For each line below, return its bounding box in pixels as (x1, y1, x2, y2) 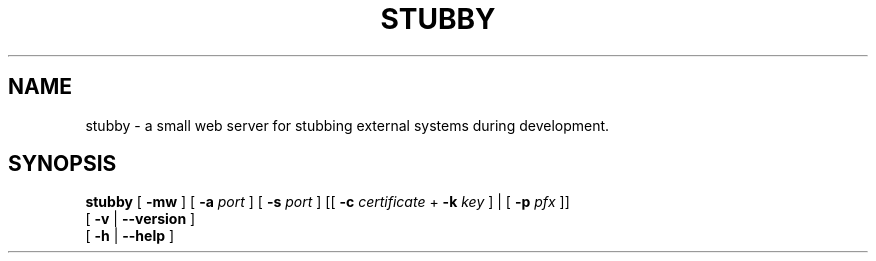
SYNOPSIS (8, 151, 117, 177)
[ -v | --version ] (85, 210, 196, 228)
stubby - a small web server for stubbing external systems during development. (85, 116, 610, 134)
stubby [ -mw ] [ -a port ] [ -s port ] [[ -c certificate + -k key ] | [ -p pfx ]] (85, 193, 570, 211)
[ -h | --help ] (85, 227, 175, 245)
